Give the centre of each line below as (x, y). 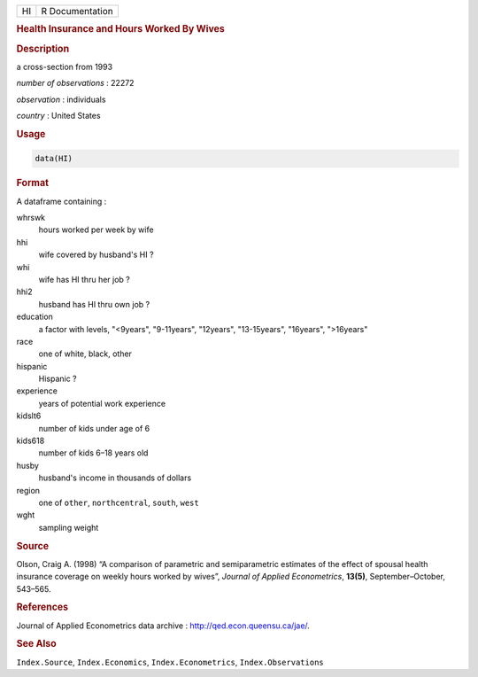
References (42, 607)
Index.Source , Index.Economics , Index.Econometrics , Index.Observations (170, 662)
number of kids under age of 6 (94, 428)
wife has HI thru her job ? (84, 279)
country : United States (58, 116)
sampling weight (69, 527)
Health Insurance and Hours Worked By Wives (120, 29)
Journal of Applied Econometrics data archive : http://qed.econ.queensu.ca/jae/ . (163, 626)
